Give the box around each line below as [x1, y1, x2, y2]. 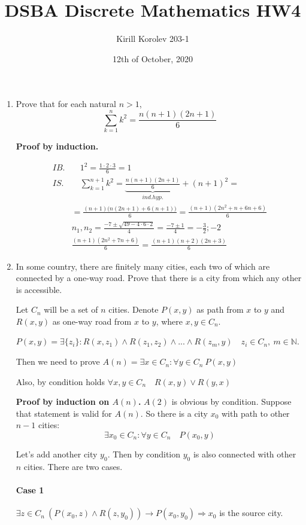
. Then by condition [107, 448, 181, 460]
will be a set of [44, 303, 98, 316]
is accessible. [16, 283, 62, 295]
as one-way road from [52, 315, 132, 327]
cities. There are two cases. [23, 460, 123, 472]
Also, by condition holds [16, 375, 105, 387]
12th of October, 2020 [113, 52, 193, 65]
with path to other [221, 407, 290, 419]
